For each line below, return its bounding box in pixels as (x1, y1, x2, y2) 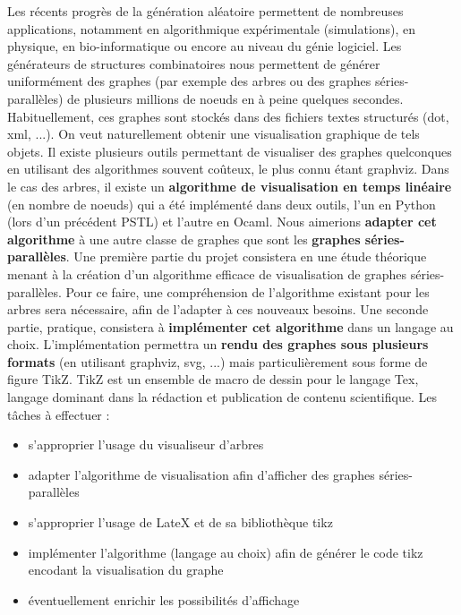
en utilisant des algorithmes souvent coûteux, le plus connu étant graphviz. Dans (7, 159, 449, 178)
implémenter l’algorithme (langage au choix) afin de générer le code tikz (28, 542, 423, 561)
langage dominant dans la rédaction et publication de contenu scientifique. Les (7, 388, 437, 406)
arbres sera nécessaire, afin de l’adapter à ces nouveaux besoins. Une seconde (7, 300, 429, 319)
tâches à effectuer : (7, 405, 110, 423)
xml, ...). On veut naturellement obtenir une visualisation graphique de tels (7, 124, 420, 143)
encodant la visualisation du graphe (28, 560, 224, 579)
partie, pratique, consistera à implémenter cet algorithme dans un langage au (7, 317, 454, 336)
